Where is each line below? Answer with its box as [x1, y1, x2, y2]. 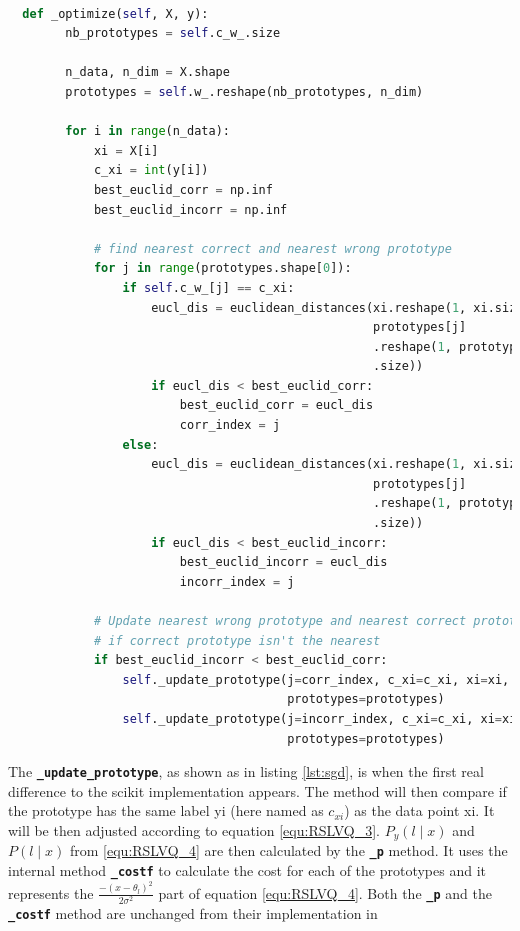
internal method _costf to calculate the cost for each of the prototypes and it [8, 860, 486, 881]
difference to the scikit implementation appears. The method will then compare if [8, 780, 507, 801]
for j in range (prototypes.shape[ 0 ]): [93, 261, 352, 276]
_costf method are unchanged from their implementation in [8, 902, 378, 923]
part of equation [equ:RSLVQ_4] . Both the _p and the [158, 882, 492, 903]
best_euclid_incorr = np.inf [93, 202, 288, 217]
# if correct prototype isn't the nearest [93, 633, 381, 648]
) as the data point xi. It [344, 800, 495, 821]
